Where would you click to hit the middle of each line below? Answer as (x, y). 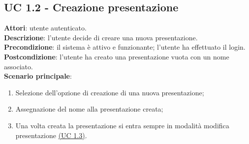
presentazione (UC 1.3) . (51, 135)
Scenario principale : (38, 76)
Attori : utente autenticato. (45, 28)
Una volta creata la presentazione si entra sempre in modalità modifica (122, 125)
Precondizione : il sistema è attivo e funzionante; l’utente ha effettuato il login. (125, 47)
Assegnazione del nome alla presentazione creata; (89, 109)
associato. (18, 66)
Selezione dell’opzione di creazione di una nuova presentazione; (110, 92)
